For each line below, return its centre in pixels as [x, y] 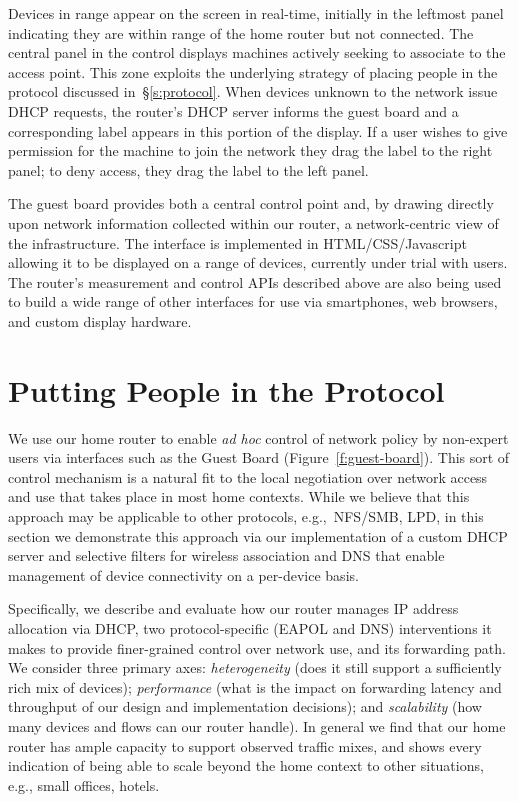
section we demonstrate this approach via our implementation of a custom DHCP [258, 535]
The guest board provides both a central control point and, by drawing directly [251, 203]
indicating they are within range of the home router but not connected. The [241, 32]
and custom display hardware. [100, 320]
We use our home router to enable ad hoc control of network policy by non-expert [258, 437]
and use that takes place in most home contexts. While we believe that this [239, 496]
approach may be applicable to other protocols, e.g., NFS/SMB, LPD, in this [246, 516]
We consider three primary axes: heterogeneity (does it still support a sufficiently [255, 667]
